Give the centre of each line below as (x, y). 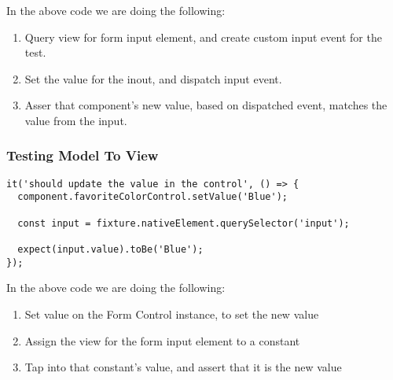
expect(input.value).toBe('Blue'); (110, 250)
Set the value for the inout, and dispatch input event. (153, 78)
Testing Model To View (83, 155)
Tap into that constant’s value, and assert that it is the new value (183, 367)
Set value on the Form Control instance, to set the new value (172, 314)
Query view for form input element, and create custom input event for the (203, 37)
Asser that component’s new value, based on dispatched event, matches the (206, 105)
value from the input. (76, 120)
